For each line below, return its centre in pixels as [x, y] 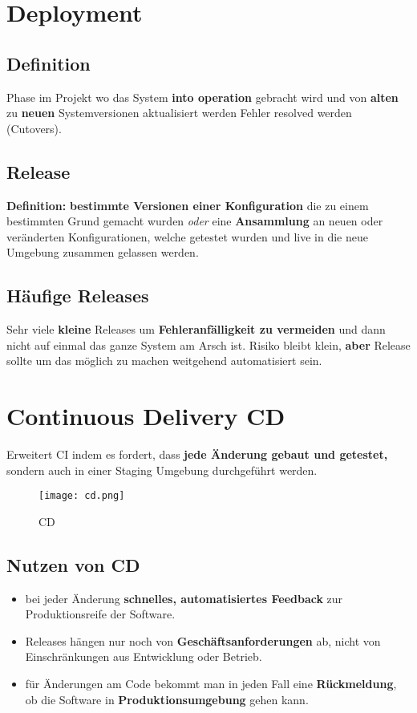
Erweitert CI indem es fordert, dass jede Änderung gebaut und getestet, [197, 454]
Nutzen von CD [73, 564]
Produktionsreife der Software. [100, 614]
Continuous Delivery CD [146, 416]
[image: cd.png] [82, 496]
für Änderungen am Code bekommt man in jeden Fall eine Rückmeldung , [211, 684]
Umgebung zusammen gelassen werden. [103, 252]
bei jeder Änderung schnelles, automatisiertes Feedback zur [184, 598]
